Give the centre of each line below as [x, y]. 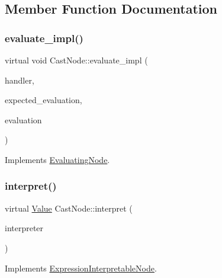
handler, [20, 80]
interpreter [24, 228]
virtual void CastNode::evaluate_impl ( [76, 60]
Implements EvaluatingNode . [57, 159]
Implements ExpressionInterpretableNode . [81, 268]
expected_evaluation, [44, 100]
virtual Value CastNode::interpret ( [69, 208]
